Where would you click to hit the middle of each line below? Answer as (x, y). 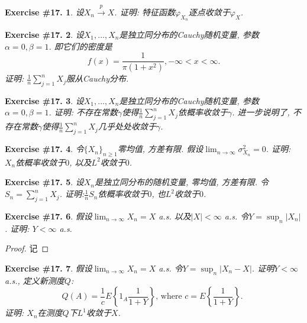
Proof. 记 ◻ (27, 248)
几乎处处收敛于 (127, 126)
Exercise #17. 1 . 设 (44, 12)
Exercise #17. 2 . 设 (44, 34)
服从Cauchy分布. (97, 78)
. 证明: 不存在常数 (83, 112)
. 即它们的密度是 (80, 46)
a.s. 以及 (175, 216)
